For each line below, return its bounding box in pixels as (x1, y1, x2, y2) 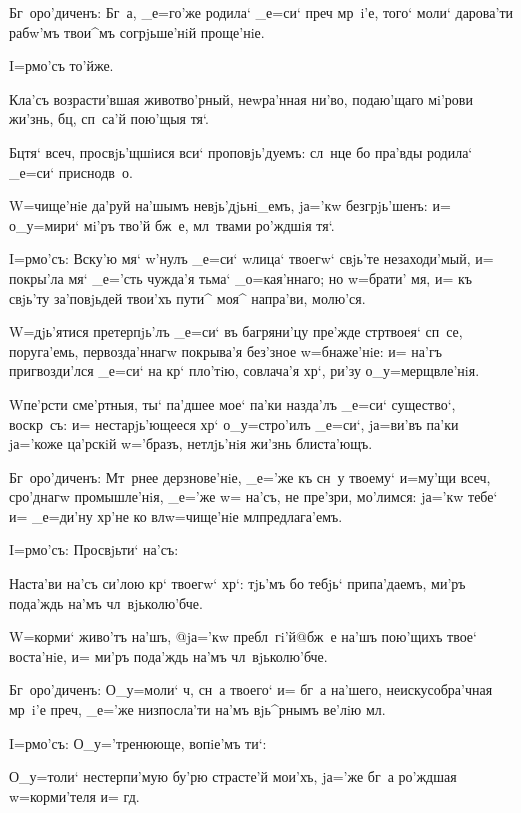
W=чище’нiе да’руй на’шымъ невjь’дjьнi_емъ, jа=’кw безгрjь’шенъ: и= (9, 195, 451, 216)
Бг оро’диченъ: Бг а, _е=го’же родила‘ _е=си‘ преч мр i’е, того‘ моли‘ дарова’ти (9, 2, 514, 22)
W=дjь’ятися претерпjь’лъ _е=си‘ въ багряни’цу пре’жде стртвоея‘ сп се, (9, 321, 463, 342)
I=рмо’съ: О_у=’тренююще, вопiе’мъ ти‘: (9, 732, 267, 753)
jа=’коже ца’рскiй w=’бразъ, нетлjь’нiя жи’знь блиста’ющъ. (9, 433, 373, 454)
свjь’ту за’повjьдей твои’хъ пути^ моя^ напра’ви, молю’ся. (9, 287, 366, 308)
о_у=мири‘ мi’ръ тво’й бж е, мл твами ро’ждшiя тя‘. (9, 214, 335, 235)
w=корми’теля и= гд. (9, 785, 140, 806)
